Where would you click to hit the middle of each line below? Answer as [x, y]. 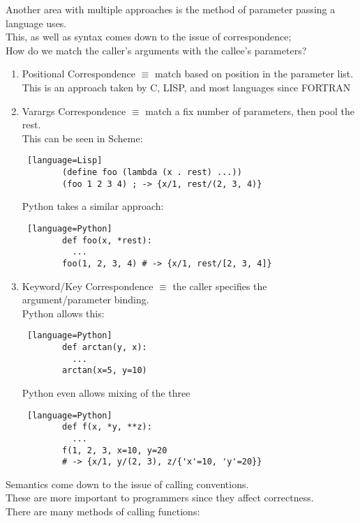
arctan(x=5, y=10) [105, 371]
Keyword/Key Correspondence [88, 286]
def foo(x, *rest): [107, 240]
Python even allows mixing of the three [106, 392]
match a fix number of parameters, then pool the [250, 111]
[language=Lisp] [65, 161]
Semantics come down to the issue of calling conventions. [127, 484]
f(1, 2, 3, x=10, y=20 [115, 450]
